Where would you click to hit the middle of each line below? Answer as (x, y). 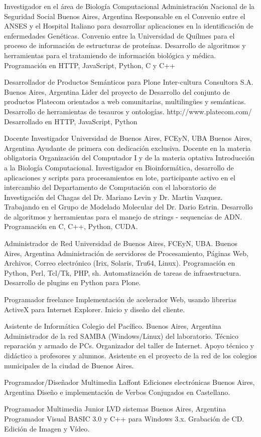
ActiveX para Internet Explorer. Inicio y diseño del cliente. (95, 309)
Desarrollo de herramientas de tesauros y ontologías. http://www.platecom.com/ (128, 111)
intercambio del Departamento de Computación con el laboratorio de (110, 187)
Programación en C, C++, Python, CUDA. (71, 226)
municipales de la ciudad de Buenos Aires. (69, 365)
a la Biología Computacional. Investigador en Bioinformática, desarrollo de (119, 167)
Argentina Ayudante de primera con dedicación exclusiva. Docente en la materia (127, 148)
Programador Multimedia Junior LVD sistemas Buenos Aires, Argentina (115, 409)
